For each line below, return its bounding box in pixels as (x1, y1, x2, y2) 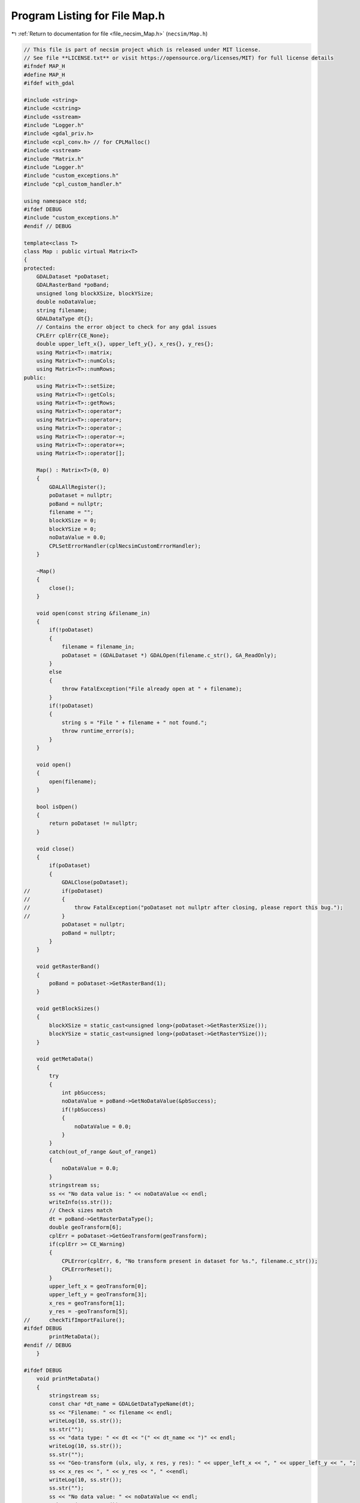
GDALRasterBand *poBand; (36, 281, 110, 289)
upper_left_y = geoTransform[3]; (49, 1291, 148, 1298)
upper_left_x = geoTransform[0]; (49, 1282, 148, 1290)
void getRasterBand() (36, 963, 100, 970)
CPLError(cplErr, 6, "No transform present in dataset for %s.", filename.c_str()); (61, 1257, 318, 1264)
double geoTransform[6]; (49, 1224, 122, 1231)
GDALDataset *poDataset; (36, 274, 110, 280)
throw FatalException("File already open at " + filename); (61, 685, 242, 693)
